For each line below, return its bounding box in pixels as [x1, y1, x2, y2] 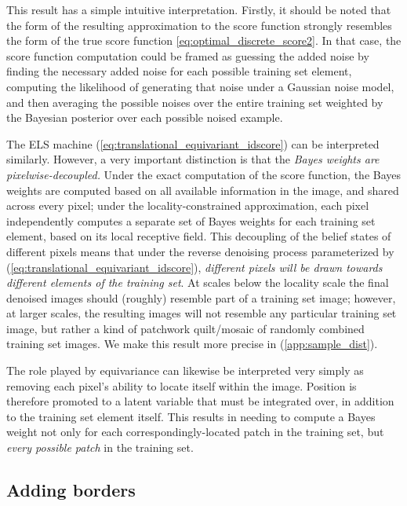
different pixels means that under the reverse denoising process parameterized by [6, 243, 394, 259]
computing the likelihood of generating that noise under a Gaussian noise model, [6, 78, 394, 94]
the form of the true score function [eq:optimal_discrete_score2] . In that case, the [6, 32, 402, 49]
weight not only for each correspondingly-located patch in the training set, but [6, 423, 384, 440]
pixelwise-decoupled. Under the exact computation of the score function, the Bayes [6, 166, 402, 182]
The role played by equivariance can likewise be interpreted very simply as [6, 362, 364, 379]
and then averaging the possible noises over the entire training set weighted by [6, 93, 383, 110]
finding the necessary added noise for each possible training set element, [6, 63, 352, 79]
